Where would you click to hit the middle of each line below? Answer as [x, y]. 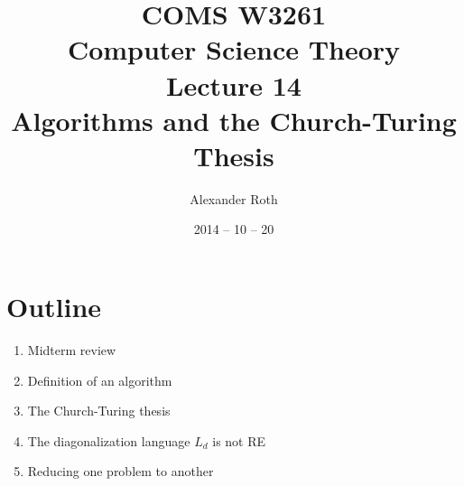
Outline [54, 307]
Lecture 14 [234, 84]
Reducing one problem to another [121, 471]
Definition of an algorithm [100, 380]
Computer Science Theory [234, 49]
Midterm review [72, 350]
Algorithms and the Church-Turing [234, 120]
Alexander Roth [234, 198]
